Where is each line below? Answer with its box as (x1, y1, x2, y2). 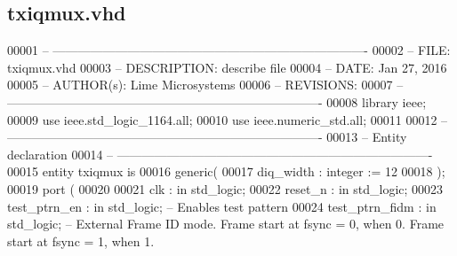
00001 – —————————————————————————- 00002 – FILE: (7, 41, 451, 59)
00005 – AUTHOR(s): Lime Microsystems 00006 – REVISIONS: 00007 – (7, 75, 404, 94)
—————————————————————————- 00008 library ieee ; (7, 92, 427, 111)
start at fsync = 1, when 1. (7, 231, 155, 250)
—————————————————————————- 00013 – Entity (7, 128, 407, 146)
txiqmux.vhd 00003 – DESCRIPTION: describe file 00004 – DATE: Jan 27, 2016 (7, 58, 447, 76)
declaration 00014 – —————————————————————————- (7, 144, 433, 163)
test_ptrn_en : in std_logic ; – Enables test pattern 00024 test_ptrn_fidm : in (7, 197, 437, 215)
